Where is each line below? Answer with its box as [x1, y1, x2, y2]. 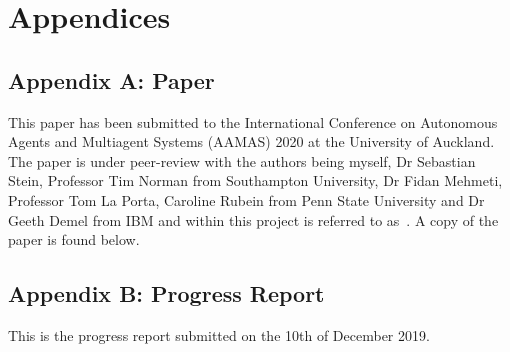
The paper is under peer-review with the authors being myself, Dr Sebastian [8, 150, 476, 171]
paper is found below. [8, 229, 140, 250]
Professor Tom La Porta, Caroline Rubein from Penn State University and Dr [8, 189, 485, 210]
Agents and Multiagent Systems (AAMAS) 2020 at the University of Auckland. [8, 131, 495, 152]
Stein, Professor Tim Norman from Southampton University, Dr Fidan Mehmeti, [8, 170, 503, 191]
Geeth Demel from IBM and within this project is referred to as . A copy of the [8, 209, 499, 230]
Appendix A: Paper [8, 64, 215, 95]
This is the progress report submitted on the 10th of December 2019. [8, 324, 430, 345]
